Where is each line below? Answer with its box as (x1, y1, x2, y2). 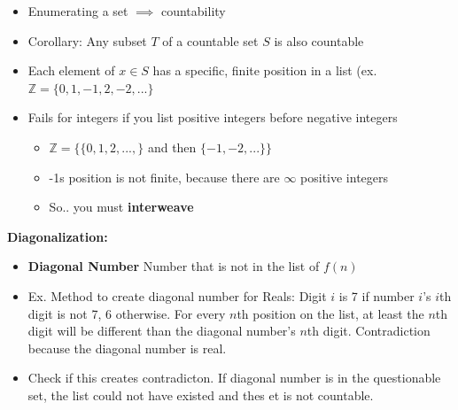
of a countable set (162, 31, 259, 50)
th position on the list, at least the (237, 304, 424, 322)
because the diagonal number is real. (27, 338, 227, 357)
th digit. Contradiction (307, 321, 431, 340)
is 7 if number (338, 286, 415, 305)
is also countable (274, 31, 364, 50)
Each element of (27, 61, 115, 80)
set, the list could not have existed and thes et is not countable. (27, 385, 374, 404)
